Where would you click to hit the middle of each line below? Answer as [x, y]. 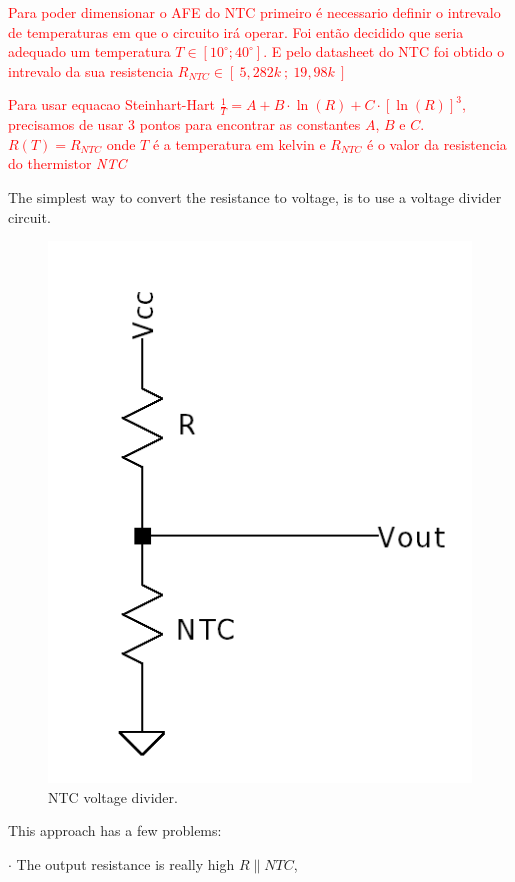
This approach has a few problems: [115, 830]
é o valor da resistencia [437, 143]
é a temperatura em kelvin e [239, 143]
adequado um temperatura [89, 51]
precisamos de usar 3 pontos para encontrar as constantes [184, 124]
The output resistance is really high [125, 863]
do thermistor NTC [67, 163]
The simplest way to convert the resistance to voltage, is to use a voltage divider [255, 196]
